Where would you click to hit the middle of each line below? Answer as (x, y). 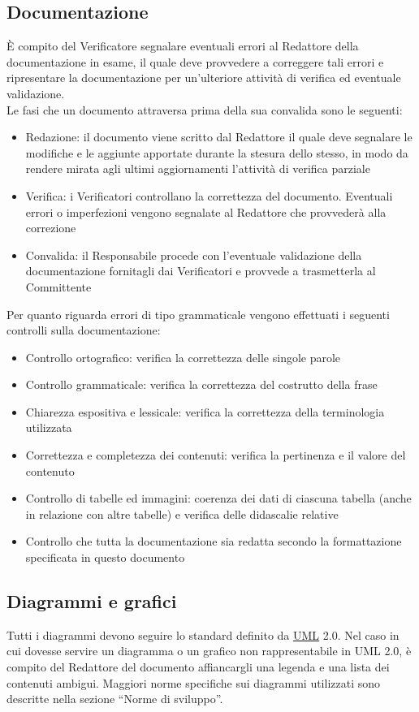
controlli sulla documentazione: (84, 330)
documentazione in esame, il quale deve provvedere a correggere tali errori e (195, 61)
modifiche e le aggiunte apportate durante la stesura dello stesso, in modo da (217, 152)
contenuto (50, 470)
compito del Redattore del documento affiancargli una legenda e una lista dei (198, 667)
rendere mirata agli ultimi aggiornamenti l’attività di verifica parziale (198, 168)
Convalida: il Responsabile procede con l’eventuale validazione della (194, 255)
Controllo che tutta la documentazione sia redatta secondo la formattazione (214, 541)
